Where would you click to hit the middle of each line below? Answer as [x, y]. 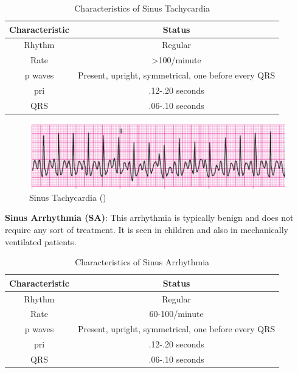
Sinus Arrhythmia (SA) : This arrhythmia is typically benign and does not [149, 218]
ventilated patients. [41, 241]
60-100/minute [176, 314]
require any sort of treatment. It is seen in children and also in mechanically [147, 229]
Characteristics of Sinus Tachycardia [142, 8]
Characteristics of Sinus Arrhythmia [142, 262]
